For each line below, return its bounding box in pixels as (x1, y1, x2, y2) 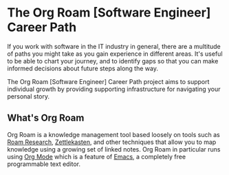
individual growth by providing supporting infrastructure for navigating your (7, 85, 221, 93)
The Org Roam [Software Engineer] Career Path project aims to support (7, 77, 210, 85)
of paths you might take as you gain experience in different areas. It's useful (7, 50, 223, 58)
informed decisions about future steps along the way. (7, 64, 158, 72)
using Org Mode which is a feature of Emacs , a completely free (7, 152, 186, 161)
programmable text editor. (7, 160, 81, 168)
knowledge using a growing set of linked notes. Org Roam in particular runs (7, 145, 221, 153)
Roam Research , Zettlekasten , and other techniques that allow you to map (7, 138, 217, 146)
